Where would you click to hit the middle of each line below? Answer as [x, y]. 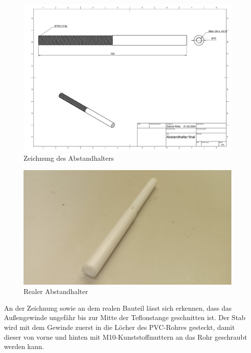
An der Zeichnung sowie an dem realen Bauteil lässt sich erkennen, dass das [118, 308]
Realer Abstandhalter [56, 291]
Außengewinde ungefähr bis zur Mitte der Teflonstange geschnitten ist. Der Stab [125, 317]
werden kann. [24, 346]
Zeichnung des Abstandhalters [69, 158]
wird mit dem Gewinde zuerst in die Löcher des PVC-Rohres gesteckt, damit [119, 327]
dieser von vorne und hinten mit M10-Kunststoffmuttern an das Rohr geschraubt [125, 337]
